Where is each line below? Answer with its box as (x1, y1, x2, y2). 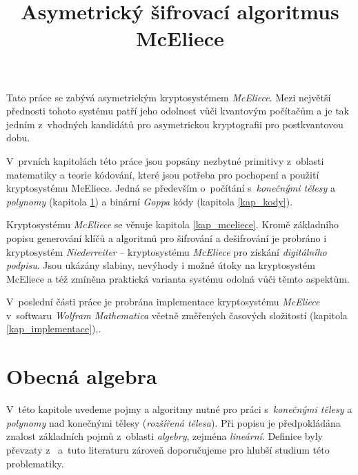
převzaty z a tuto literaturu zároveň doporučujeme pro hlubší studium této (6, 442, 330, 456)
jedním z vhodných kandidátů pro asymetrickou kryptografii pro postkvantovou (6, 117, 344, 131)
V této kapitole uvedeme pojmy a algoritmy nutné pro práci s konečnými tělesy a (6, 402, 352, 416)
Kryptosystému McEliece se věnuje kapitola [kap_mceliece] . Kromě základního (6, 217, 339, 232)
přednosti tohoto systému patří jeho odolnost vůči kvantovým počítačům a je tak (6, 103, 350, 118)
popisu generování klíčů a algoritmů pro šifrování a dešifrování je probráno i (6, 230, 327, 245)
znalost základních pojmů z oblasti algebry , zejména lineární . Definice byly (6, 429, 323, 443)
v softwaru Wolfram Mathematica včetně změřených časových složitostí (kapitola (6, 307, 348, 322)
